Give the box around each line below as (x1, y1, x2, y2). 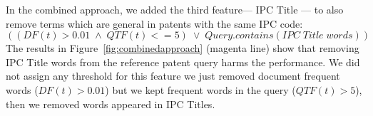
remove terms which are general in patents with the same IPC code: (6, 16, 303, 31)
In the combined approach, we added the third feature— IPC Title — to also (6, 2, 344, 16)
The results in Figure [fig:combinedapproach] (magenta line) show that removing (6, 41, 359, 56)
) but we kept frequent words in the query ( (105, 82, 296, 97)
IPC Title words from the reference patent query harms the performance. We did (6, 54, 360, 69)
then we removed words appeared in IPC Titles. (6, 96, 215, 111)
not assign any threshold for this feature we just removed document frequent (6, 68, 340, 83)
